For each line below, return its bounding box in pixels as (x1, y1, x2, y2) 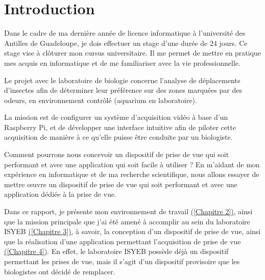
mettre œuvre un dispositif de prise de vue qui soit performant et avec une (4, 179, 237, 189)
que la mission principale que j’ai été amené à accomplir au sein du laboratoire (4, 216, 250, 226)
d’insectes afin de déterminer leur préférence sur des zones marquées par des (4, 85, 242, 95)
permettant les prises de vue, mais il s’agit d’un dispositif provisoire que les (4, 256, 240, 266)
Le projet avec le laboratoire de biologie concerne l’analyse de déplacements (4, 74, 240, 85)
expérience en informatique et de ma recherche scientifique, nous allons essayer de (4, 169, 259, 180)
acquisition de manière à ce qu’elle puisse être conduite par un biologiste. (4, 132, 233, 142)
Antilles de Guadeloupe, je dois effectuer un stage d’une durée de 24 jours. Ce (4, 37, 248, 48)
